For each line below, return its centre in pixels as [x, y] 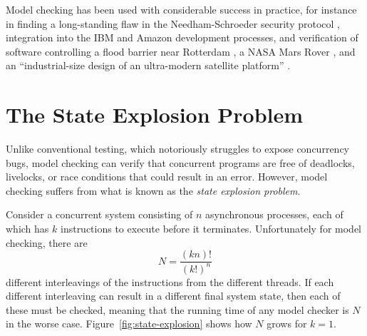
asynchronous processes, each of [274, 214]
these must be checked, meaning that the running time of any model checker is [177, 309]
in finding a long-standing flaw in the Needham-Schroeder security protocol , [173, 23]
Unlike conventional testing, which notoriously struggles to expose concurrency [177, 149]
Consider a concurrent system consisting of [99, 214]
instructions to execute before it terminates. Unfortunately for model [211, 229]
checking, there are [47, 242]
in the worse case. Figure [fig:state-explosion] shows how [129, 324]
